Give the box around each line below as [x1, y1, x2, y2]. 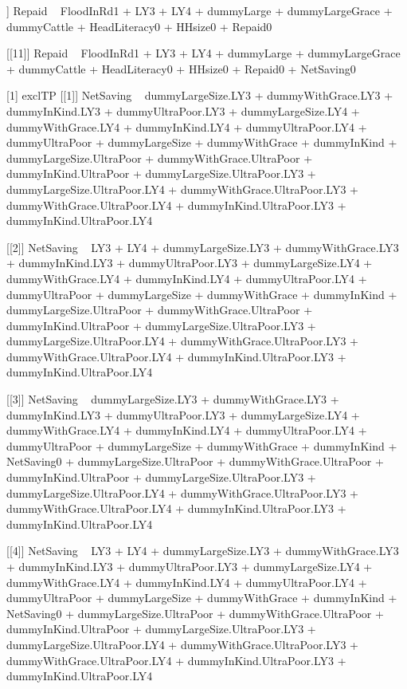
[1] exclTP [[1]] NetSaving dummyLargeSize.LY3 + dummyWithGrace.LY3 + [6, 87, 393, 104]
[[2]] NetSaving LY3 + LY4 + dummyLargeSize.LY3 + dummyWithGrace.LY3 [6, 238, 399, 255]
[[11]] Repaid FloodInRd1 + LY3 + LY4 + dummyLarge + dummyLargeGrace [6, 45, 401, 61]
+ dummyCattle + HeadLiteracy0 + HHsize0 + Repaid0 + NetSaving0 [6, 60, 356, 77]
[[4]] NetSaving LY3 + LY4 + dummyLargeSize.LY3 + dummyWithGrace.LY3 [6, 542, 399, 559]
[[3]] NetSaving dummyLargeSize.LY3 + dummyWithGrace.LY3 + [6, 391, 339, 407]
